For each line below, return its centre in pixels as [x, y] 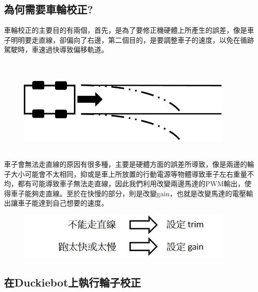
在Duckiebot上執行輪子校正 [73, 282]
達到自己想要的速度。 [73, 203]
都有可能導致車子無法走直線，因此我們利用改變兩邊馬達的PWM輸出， [131, 183]
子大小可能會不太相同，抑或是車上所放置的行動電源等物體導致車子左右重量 [126, 174]
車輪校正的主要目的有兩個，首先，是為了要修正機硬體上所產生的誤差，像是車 [129, 30]
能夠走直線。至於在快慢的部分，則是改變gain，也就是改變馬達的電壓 [135, 193]
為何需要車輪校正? [49, 9]
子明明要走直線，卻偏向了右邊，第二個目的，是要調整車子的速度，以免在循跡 [129, 39]
